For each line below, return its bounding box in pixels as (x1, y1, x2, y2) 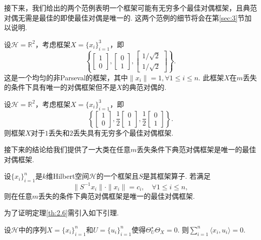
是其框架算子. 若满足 (143, 171, 211, 181)
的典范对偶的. (122, 82, 167, 92)
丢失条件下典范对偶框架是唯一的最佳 (137, 144, 256, 155)
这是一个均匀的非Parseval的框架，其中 (4, 72, 128, 82)
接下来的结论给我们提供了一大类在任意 (4, 144, 130, 155)
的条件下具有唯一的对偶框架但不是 (4, 82, 116, 92)
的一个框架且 (96, 171, 139, 181)
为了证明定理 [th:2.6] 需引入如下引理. (4, 207, 119, 218)
